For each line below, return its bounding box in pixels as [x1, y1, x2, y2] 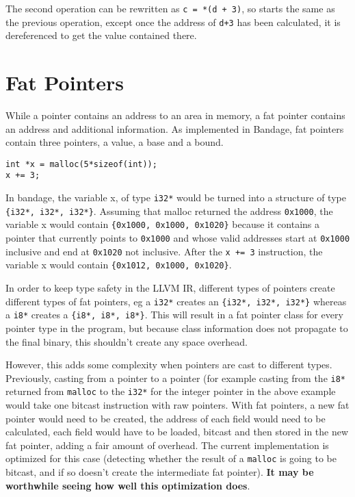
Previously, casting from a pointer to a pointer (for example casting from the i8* [5, 370, 345, 385]
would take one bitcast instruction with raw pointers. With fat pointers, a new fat [5, 398, 350, 412]
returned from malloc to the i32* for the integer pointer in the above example [5, 384, 336, 398]
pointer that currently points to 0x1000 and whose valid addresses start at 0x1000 [5, 231, 350, 245]
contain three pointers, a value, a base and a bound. [5, 135, 224, 149]
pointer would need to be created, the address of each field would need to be [5, 411, 326, 425]
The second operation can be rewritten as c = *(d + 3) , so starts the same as [5, 1, 335, 15]
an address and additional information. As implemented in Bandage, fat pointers [5, 121, 344, 136]
